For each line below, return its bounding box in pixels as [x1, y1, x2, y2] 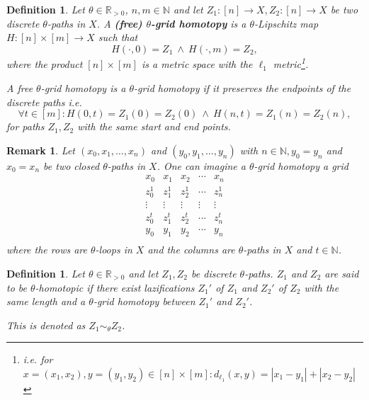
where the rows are [6, 242, 87, 257]
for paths [6, 119, 45, 134]
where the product [6, 57, 83, 72]
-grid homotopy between [93, 294, 195, 309]
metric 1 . [273, 55, 309, 72]
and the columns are [147, 242, 235, 257]
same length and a [6, 294, 86, 309]
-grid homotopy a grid [254, 158, 348, 173]
